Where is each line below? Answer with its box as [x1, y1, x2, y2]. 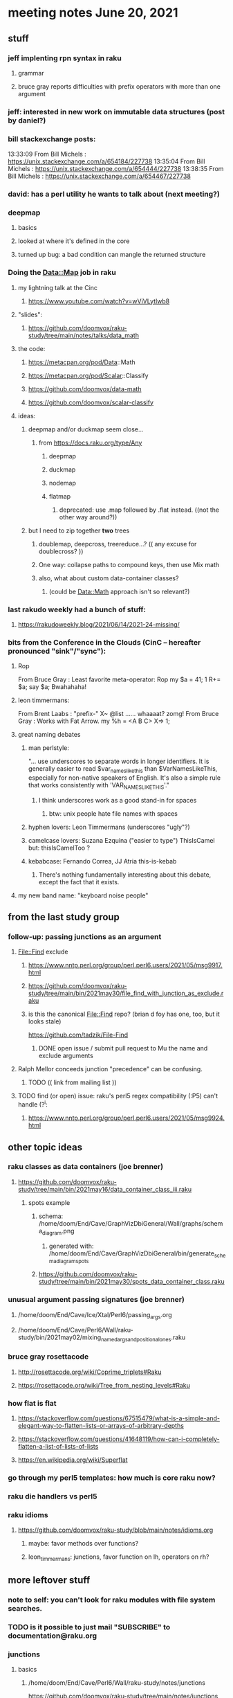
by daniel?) [8, 116, 46, 125]
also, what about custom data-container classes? [38, 573, 179, 582]
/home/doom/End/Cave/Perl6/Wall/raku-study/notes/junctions [28, 1679, 206, 1687]
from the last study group [8, 911, 120, 923]
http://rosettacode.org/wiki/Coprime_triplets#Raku [17, 1368, 162, 1376]
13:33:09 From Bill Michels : [8, 150, 87, 159]
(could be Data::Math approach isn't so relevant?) [48, 587, 190, 596]
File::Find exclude [17, 947, 68, 956]
